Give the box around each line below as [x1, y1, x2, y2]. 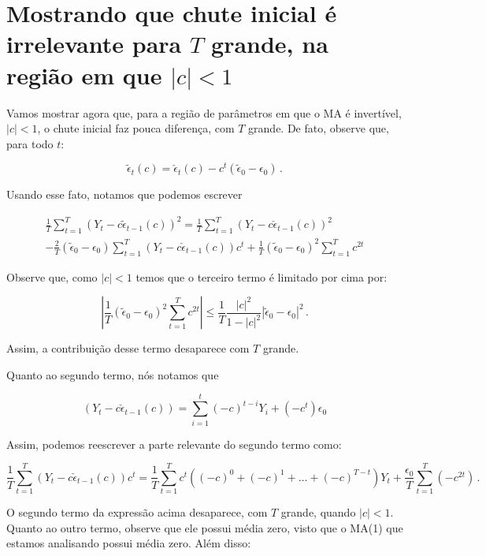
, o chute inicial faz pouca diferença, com [37, 120, 235, 136]
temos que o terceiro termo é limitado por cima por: [135, 268, 388, 285]
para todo [6, 135, 54, 151]
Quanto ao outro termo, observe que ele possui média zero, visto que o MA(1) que [6, 519, 403, 535]
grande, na [211, 28, 328, 60]
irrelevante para [6, 28, 182, 60]
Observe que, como [6, 268, 98, 285]
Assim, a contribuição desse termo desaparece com [6, 340, 250, 356]
